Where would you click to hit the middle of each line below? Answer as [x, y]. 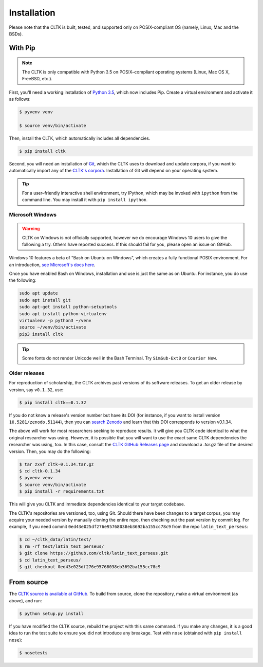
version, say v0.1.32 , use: [36, 390]
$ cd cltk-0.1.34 [40, 471]
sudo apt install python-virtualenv [63, 314]
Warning [31, 229]
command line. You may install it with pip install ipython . [85, 200]
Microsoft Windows [33, 215]
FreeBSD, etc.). [37, 79]
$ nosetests [34, 653]
